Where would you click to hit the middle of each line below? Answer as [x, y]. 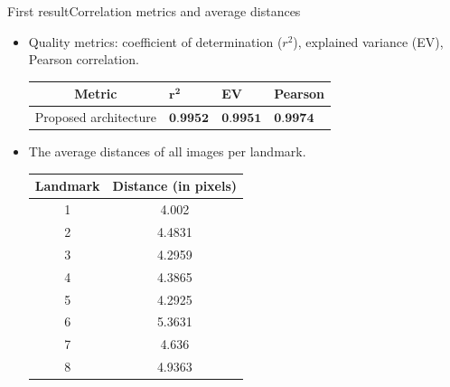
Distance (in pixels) [175, 186]
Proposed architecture [95, 117]
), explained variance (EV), [368, 41]
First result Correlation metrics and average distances [154, 11]
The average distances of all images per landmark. [167, 151]
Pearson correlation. [84, 59]
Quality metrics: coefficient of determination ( [155, 41]
